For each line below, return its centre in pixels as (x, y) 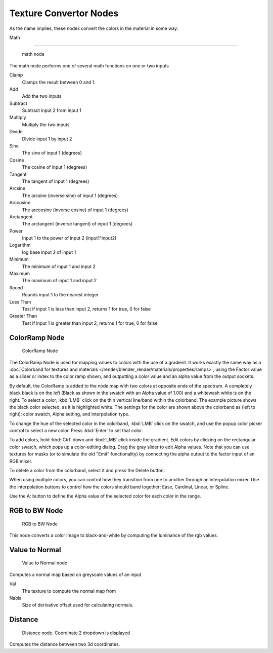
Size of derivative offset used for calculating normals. (78, 605)
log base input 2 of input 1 (49, 252)
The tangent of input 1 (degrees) (56, 181)
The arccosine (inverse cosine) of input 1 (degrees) (75, 210)
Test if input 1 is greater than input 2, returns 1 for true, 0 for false (90, 323)
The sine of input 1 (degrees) (52, 153)
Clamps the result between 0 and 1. (59, 82)
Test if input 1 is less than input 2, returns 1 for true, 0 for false (86, 309)
